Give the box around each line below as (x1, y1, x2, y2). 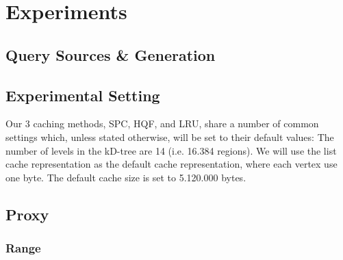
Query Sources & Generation (5, 44, 216, 65)
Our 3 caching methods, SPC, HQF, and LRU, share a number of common (5, 116, 319, 131)
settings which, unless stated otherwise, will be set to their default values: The (5, 129, 334, 144)
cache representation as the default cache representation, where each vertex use (5, 157, 338, 171)
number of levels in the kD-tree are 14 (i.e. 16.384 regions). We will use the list (5, 143, 337, 157)
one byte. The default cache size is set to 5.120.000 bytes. (5, 170, 246, 184)
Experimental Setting (5, 84, 160, 105)
